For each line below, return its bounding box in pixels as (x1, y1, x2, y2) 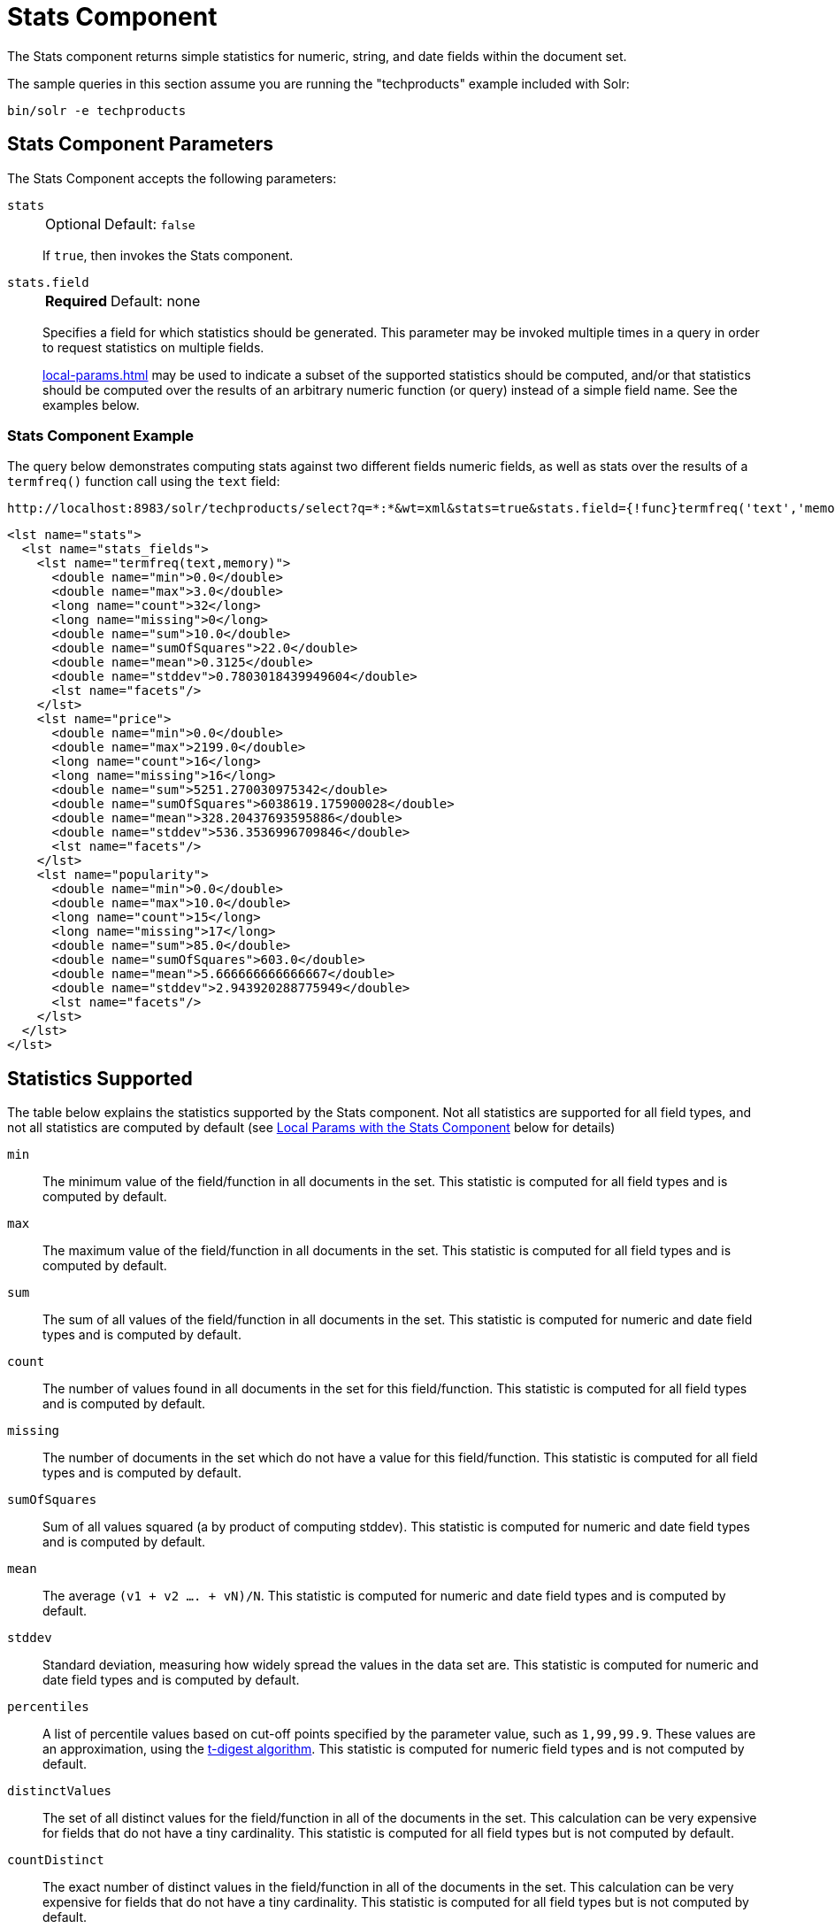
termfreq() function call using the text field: (7, 474, 280, 490)
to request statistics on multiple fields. (42, 339, 264, 355)
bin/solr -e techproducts (7, 103, 187, 118)
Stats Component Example (7, 426, 194, 444)
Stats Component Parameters (7, 133, 273, 156)
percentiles (7, 1700, 89, 1715)
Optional (45, 214, 102, 233)
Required (45, 291, 107, 310)
